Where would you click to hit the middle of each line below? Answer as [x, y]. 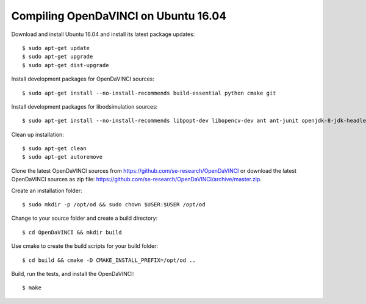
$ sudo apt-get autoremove [63, 157]
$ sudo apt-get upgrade [58, 57]
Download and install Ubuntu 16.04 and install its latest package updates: [103, 34]
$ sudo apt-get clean [54, 149]
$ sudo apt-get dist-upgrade [66, 65]
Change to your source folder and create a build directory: [84, 218]
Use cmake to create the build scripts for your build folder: [85, 246]
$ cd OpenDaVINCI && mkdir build [72, 232]
